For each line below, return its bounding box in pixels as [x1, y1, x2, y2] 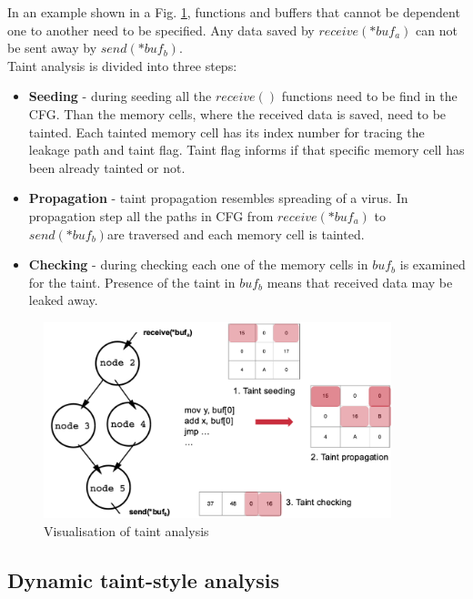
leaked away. [28, 290, 98, 310]
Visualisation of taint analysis [44, 521, 209, 540]
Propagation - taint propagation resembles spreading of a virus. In [28, 188, 408, 208]
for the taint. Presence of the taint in [28, 272, 236, 291]
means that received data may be [267, 272, 453, 291]
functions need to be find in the [281, 86, 458, 106]
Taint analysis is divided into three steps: [7, 56, 237, 75]
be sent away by [7, 38, 97, 57]
